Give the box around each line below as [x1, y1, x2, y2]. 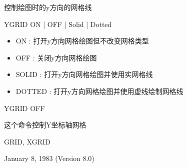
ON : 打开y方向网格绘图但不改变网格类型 [15, 35, 149, 46]
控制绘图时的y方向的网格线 [4, 2, 92, 12]
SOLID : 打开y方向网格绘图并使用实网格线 [15, 69, 153, 79]
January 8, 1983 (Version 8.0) [4, 153, 94, 163]
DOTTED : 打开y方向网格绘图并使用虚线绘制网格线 [15, 85, 183, 96]
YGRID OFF [4, 102, 45, 113]
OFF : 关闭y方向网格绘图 [15, 52, 97, 62]
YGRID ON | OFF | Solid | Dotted [4, 18, 112, 29]
